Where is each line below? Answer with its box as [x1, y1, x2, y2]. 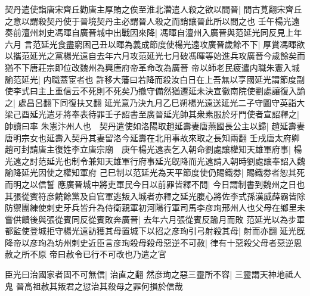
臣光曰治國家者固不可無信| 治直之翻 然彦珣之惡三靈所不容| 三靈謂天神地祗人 [5, 268, 302, 281]
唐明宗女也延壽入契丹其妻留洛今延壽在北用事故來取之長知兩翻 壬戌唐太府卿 [5, 131, 300, 144]
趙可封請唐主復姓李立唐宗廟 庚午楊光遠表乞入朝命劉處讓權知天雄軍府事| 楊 [5, 143, 302, 155]
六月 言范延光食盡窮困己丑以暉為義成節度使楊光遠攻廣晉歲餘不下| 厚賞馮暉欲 [5, 38, 305, 50]
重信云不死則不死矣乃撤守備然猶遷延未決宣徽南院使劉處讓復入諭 [54, 85, 305, 97]
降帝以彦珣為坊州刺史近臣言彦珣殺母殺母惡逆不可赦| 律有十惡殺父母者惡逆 [5, 236, 294, 248]
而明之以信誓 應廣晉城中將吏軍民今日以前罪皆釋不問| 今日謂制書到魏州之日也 [5, 177, 305, 190]
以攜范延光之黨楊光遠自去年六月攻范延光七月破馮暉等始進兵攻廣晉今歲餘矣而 [5, 49, 305, 62]
